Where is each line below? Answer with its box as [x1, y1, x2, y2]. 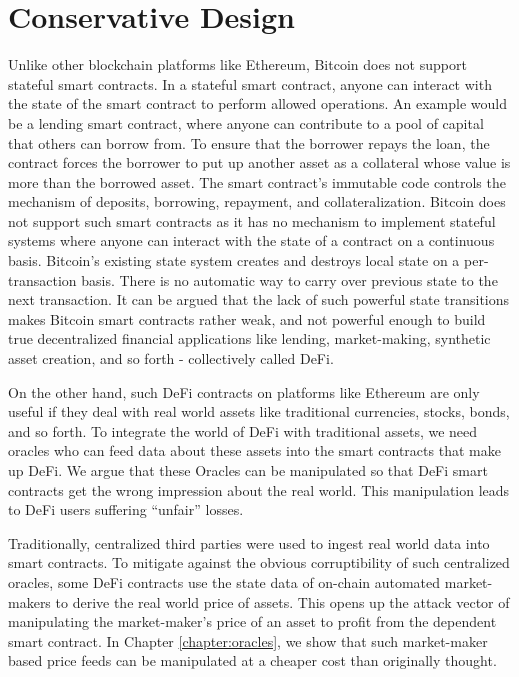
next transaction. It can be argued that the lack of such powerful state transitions [8, 289, 510, 310]
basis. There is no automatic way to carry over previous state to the [81, 269, 498, 290]
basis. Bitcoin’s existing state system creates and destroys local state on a [8, 250, 460, 271]
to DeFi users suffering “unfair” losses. [8, 499, 244, 520]
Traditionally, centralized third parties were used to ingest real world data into [8, 532, 490, 553]
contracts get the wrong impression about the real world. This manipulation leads [8, 479, 510, 500]
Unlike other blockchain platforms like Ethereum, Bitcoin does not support [8, 54, 467, 75]
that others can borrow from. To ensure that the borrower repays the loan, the [8, 132, 490, 153]
